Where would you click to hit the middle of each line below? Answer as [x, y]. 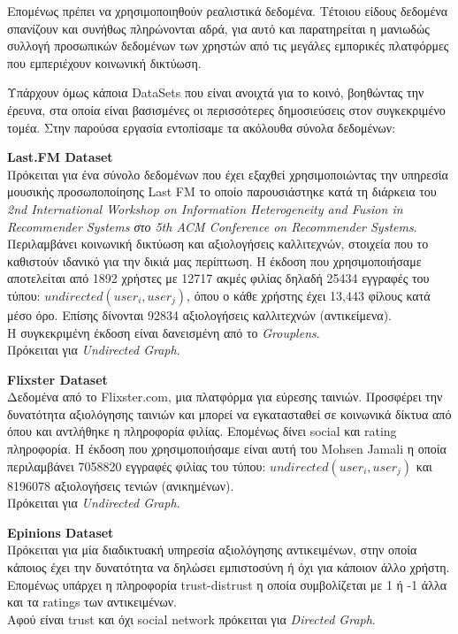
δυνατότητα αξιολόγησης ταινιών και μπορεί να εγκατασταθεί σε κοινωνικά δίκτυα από [229, 413]
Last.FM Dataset [60, 157]
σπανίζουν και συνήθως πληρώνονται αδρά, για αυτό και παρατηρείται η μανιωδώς [218, 28]
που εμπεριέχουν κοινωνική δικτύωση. [104, 62]
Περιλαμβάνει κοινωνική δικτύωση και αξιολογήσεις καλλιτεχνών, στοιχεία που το [218, 244]
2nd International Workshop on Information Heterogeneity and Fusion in [205, 208]
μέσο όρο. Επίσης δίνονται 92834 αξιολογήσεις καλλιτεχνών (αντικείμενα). [199, 314]
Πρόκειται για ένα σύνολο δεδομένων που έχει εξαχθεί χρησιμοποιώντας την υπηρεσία [228, 174]
